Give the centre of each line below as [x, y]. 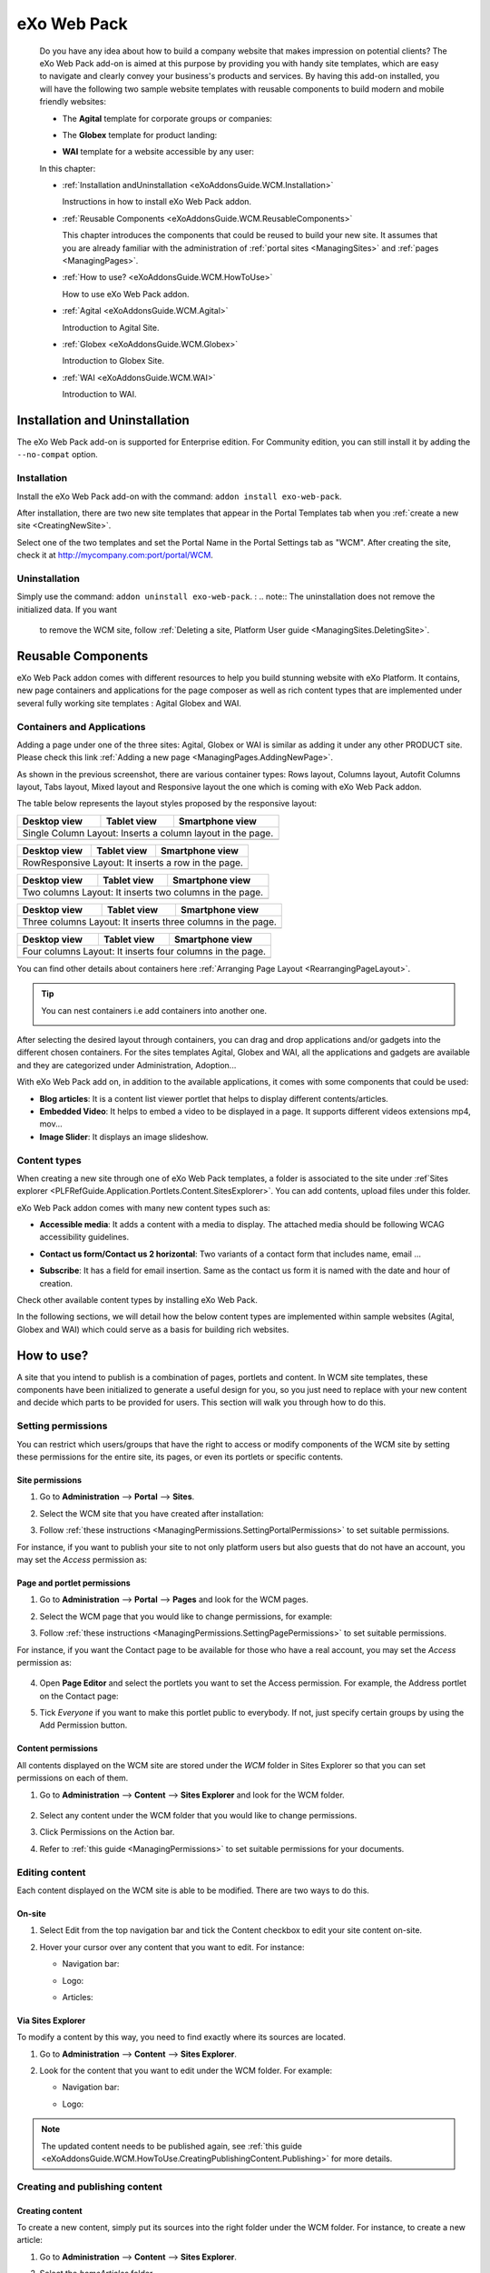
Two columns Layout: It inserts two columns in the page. [142, 892]
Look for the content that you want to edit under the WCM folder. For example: [186, 2071]
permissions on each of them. [73, 1778]
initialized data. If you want [67, 609]
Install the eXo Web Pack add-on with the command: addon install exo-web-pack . [179, 496]
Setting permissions [62, 1426]
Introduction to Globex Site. [113, 361]
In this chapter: [68, 168]
